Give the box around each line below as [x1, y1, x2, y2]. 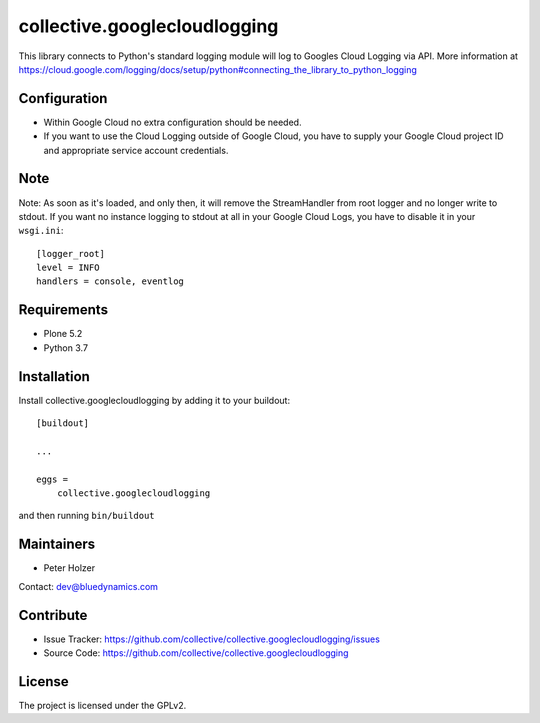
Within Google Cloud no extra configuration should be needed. [43, 116, 302, 128]
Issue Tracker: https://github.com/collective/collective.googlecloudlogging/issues [43, 633, 380, 645]
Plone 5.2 [43, 328, 83, 340]
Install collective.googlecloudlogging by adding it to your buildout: [18, 394, 290, 406]
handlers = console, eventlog [36, 276, 185, 287]
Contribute [18, 606, 88, 624]
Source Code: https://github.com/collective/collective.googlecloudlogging [43, 647, 349, 659]
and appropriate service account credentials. [43, 144, 229, 156]
